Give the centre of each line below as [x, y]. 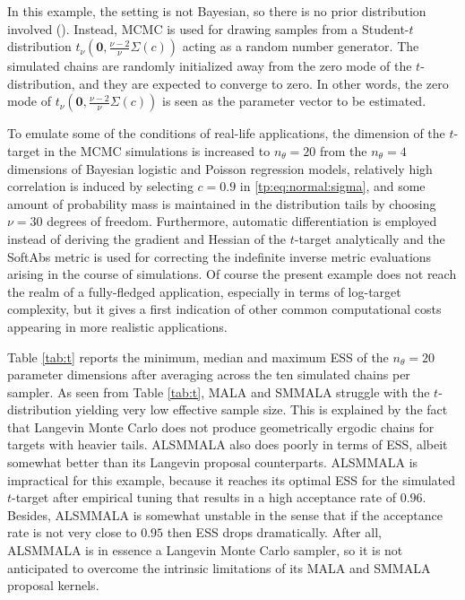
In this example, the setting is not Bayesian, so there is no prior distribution [217, 11]
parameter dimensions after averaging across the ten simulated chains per [209, 374]
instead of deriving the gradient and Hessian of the [147, 238]
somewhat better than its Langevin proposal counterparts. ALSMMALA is [213, 462]
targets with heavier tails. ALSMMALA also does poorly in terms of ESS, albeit [228, 444]
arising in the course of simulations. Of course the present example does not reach [232, 274]
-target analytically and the [370, 238]
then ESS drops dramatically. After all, [274, 532]
